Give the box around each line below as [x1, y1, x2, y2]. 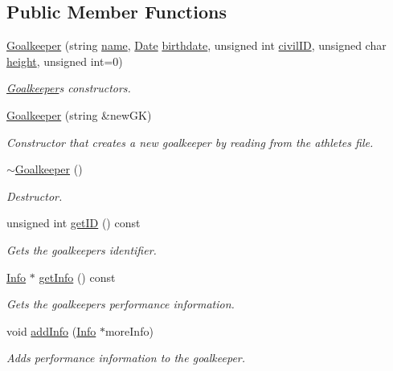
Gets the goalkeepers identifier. [6, 241, 157, 258]
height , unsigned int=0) [6, 52, 123, 69]
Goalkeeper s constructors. [6, 79, 131, 96]
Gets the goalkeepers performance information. [6, 296, 235, 312]
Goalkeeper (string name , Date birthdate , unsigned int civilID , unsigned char [6, 37, 387, 54]
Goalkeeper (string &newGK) [6, 106, 152, 123]
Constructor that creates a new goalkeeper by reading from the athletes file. [6, 133, 374, 150]
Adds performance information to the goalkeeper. [6, 349, 246, 366]
